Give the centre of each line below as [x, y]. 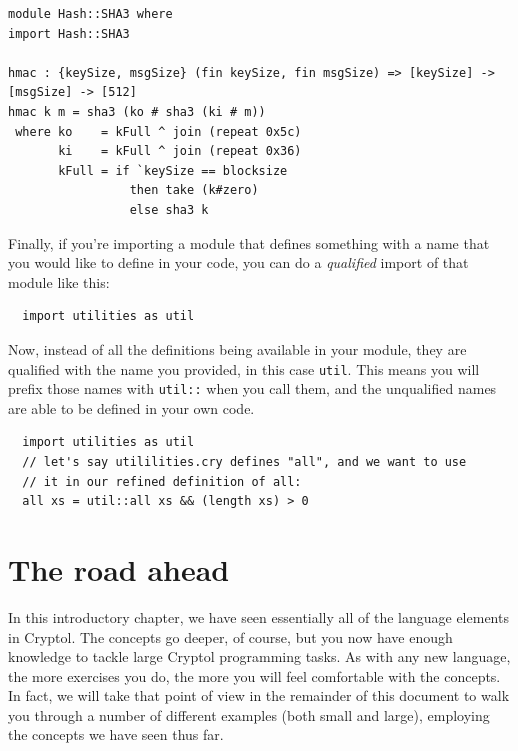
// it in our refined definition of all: [162, 481]
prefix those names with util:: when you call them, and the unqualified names [252, 388]
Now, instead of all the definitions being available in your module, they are [237, 348]
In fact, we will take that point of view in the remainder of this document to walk [259, 695]
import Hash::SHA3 [69, 33]
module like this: [59, 281]
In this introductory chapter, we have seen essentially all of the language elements [258, 616]
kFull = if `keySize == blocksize [173, 170]
